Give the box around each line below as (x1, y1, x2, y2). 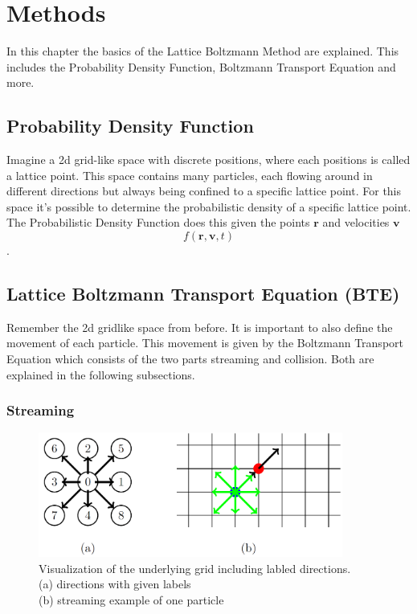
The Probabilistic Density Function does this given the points (6, 214, 310, 231)
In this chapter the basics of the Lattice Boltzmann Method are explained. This (6, 43, 399, 59)
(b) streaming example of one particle (39, 591, 224, 608)
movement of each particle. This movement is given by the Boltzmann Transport (6, 334, 403, 351)
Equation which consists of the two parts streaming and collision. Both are (6, 350, 374, 367)
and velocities (322, 214, 390, 231)
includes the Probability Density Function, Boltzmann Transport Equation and (6, 58, 396, 75)
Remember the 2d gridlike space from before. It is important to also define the (6, 318, 393, 335)
